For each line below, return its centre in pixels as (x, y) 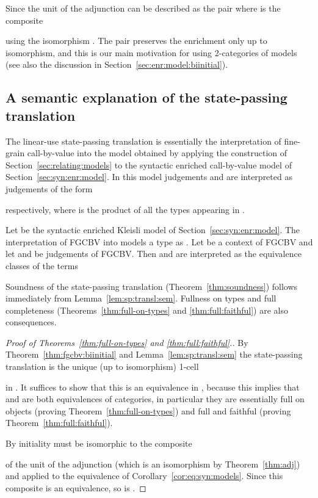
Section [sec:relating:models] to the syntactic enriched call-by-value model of (149, 164)
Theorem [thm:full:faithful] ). (59, 423)
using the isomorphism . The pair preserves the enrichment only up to (136, 41)
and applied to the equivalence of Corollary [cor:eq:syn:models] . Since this (144, 476)
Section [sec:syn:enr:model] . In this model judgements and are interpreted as (149, 177)
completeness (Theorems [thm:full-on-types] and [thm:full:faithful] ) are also (147, 310)
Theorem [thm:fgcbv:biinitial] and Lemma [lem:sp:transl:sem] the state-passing (154, 354)
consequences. (31, 322)
